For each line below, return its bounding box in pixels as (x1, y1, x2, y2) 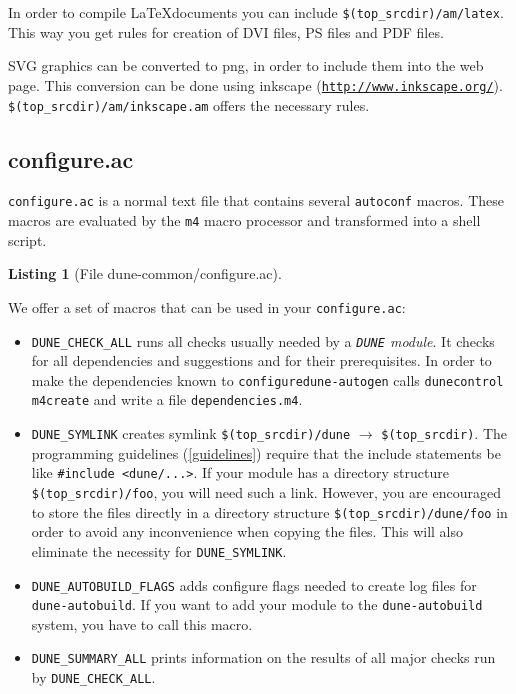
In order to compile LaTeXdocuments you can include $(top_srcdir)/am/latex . (8, 2, 504, 22)
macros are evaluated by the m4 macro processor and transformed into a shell (8, 210, 481, 231)
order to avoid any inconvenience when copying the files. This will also (31, 521, 463, 542)
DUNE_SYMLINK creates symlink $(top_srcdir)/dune (31, 423, 351, 444)
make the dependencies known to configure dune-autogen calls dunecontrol (31, 369, 504, 390)
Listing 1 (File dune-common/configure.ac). (8, 263, 282, 284)
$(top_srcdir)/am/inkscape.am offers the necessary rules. (8, 94, 370, 115)
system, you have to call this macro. (31, 613, 253, 634)
